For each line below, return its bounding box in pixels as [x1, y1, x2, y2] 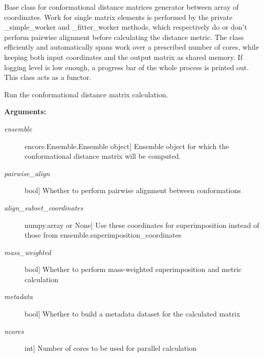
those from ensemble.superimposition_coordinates [25, 229, 182, 240]
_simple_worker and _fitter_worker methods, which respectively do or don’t [4, 22, 247, 32]
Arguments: [4, 106, 47, 117]
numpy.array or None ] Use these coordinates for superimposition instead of [25, 219, 259, 230]
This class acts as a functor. [4, 72, 92, 82]
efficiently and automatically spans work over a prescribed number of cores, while [4, 41, 259, 52]
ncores [4, 325, 24, 336]
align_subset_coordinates [4, 202, 83, 213]
